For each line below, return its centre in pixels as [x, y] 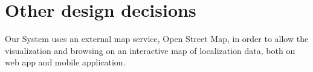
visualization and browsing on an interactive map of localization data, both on [150, 50]
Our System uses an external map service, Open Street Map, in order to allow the [157, 39]
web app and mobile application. [65, 62]
